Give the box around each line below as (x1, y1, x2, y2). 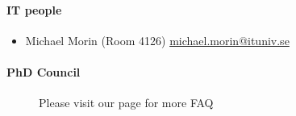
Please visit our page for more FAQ (39, 94, 214, 111)
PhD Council (6, 63, 81, 80)
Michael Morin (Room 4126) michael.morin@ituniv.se (25, 31, 290, 48)
